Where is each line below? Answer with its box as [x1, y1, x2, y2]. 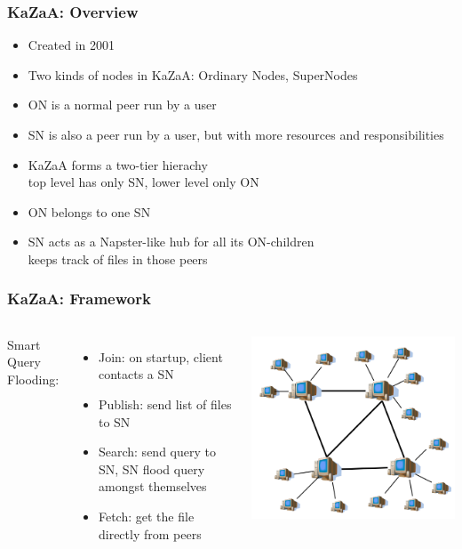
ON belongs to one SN [28, 202, 151, 221]
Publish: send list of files [98, 394, 232, 413]
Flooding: [7, 369, 60, 388]
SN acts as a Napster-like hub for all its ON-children [28, 232, 315, 251]
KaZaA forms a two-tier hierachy [28, 155, 208, 174]
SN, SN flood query [98, 459, 205, 478]
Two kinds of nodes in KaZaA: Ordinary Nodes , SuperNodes [28, 65, 358, 84]
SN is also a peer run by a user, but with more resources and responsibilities [28, 125, 444, 143]
